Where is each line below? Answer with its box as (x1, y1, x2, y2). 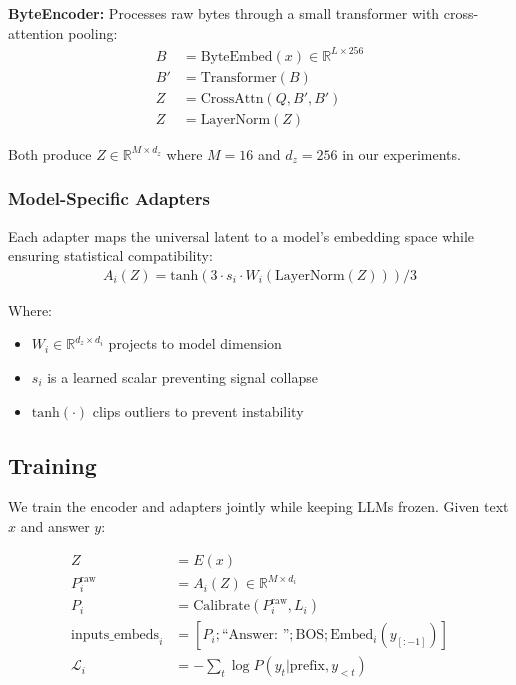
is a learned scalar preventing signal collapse (47, 367, 318, 388)
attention (8, 22, 64, 43)
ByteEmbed (200, 49, 273, 64)
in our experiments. (342, 143, 461, 164)
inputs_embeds (71, 628, 160, 643)
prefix (289, 659, 325, 674)
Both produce (8, 143, 92, 164)
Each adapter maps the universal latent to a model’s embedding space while (8, 225, 475, 246)
